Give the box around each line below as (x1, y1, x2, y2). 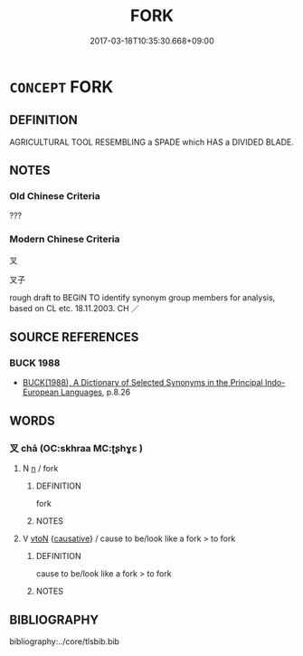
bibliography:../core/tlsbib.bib (9, 635, 120, 647)
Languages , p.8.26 (60, 386, 131, 398)
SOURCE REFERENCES (9, 329, 139, 345)
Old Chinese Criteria (9, 190, 101, 203)
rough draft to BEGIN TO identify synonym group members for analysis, (9, 291, 276, 303)
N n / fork (22, 463, 59, 474)
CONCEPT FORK (9, 76, 114, 97)
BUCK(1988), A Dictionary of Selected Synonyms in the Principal (22, 377, 264, 388)
